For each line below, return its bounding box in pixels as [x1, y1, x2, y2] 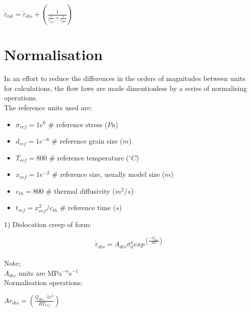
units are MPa [18, 267, 62, 278]
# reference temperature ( [49, 152, 129, 162]
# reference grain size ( [51, 136, 123, 146]
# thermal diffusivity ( [46, 185, 115, 196]
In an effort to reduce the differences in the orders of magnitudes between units [4, 73, 246, 83]
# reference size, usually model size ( [52, 169, 165, 179]
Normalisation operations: [4, 277, 83, 288]
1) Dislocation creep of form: [4, 219, 91, 230]
